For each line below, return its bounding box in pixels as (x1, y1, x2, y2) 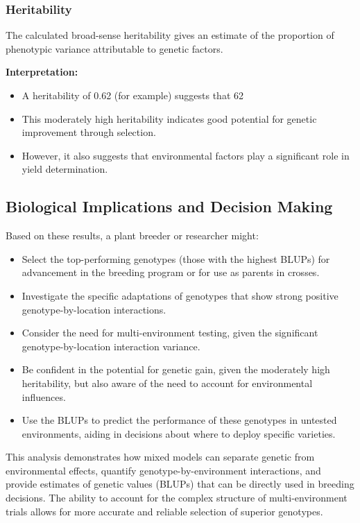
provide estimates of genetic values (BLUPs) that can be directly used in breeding (6, 477, 354, 491)
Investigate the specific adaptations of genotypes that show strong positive (22, 288, 338, 302)
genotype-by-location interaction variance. (22, 338, 200, 353)
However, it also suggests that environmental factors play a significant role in (22, 148, 350, 162)
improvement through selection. (22, 125, 156, 139)
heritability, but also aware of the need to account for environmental (22, 375, 313, 390)
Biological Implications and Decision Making (6, 196, 333, 217)
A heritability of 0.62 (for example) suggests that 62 (22, 88, 243, 102)
